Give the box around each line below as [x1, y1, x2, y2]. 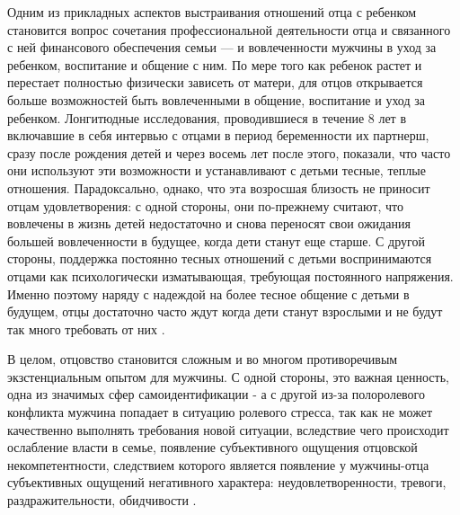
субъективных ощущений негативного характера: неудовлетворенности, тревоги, [7, 473, 447, 492]
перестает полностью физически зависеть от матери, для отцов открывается [7, 73, 423, 92]
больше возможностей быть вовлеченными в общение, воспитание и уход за [7, 90, 425, 109]
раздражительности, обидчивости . [7, 491, 197, 510]
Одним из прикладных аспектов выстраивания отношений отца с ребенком [7, 3, 417, 21]
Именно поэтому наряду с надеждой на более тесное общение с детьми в [7, 284, 410, 303]
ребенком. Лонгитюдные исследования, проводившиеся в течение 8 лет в [7, 108, 407, 127]
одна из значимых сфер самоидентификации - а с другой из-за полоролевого [7, 385, 426, 404]
